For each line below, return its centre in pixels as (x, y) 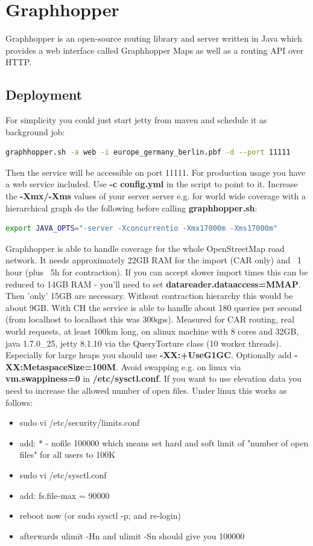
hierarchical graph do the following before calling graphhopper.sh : (131, 207)
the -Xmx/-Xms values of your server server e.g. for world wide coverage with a (156, 196)
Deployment (44, 95)
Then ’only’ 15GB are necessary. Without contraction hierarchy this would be (149, 296)
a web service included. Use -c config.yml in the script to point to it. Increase (152, 184)
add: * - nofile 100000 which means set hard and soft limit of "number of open (164, 442)
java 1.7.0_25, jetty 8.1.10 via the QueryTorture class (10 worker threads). (144, 343)
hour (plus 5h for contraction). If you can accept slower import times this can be (157, 272)
